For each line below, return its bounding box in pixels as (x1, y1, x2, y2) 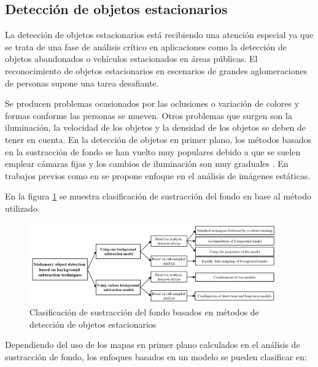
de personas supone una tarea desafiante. (5, 76, 159, 89)
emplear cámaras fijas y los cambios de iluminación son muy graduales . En (5, 157, 289, 170)
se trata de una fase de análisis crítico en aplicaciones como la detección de (5, 40, 287, 53)
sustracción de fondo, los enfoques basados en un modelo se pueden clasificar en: (5, 350, 307, 363)
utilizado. (5, 201, 40, 214)
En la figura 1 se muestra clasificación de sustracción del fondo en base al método (5, 190, 311, 203)
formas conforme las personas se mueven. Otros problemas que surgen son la (5, 109, 292, 122)
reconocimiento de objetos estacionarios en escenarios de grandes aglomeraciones (5, 64, 308, 77)
